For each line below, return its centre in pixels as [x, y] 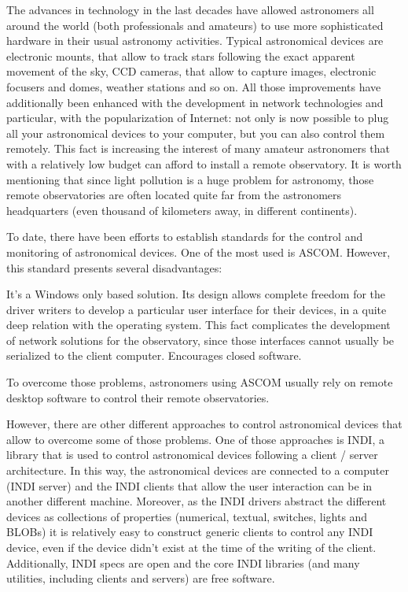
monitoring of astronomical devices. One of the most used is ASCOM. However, [198, 252]
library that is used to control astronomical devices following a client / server [192, 455]
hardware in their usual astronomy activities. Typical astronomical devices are [195, 41]
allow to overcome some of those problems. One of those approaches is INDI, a [195, 439]
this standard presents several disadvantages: [114, 267]
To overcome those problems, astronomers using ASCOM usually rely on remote [200, 382]
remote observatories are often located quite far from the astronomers [174, 195]
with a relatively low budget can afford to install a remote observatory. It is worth [204, 163]
